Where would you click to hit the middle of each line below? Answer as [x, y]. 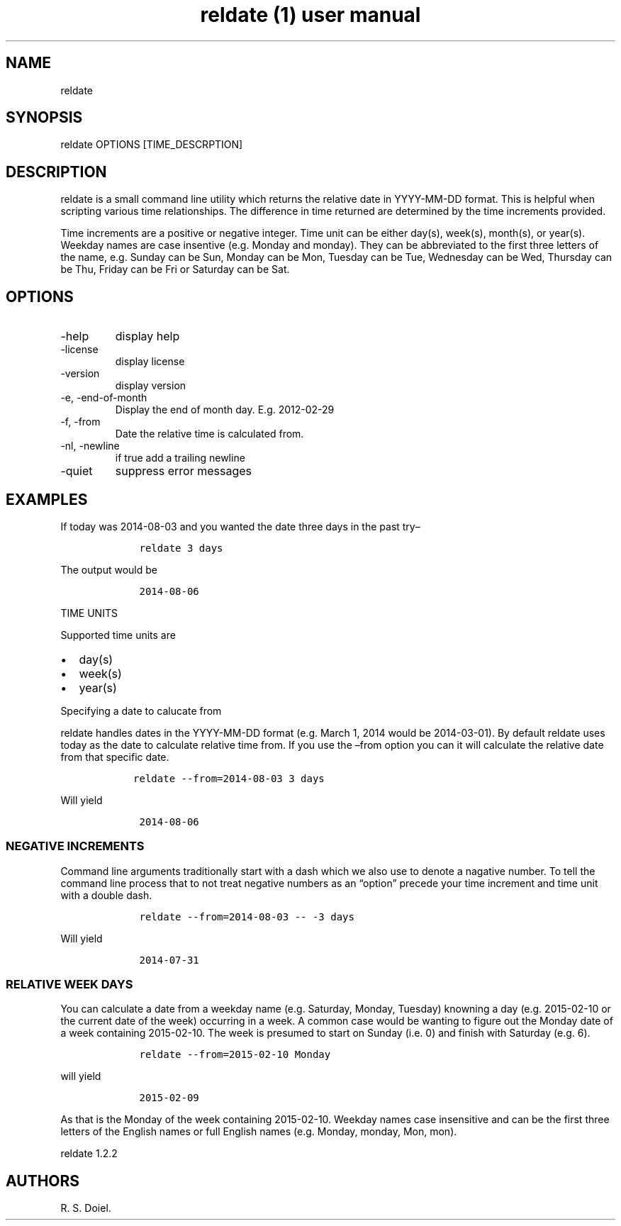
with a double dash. [106, 895]
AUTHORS [43, 1181]
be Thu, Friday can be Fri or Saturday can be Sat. [175, 269]
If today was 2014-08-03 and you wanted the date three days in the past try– [240, 526]
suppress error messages [184, 471]
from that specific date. [115, 757]
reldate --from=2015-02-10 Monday [235, 1055]
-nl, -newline [90, 446]
